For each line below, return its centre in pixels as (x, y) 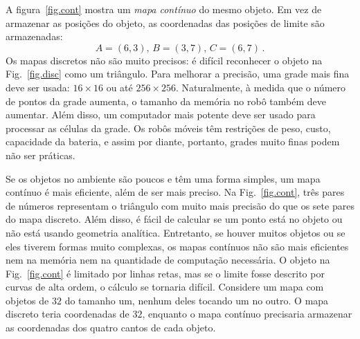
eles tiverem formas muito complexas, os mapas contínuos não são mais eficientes (177, 246)
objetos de (27, 300)
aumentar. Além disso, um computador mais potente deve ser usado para (161, 114)
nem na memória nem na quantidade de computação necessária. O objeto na (168, 260)
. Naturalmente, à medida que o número (261, 87)
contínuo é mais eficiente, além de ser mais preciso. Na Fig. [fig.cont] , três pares (175, 192)
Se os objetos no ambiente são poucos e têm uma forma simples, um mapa (163, 178)
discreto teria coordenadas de (67, 314)
